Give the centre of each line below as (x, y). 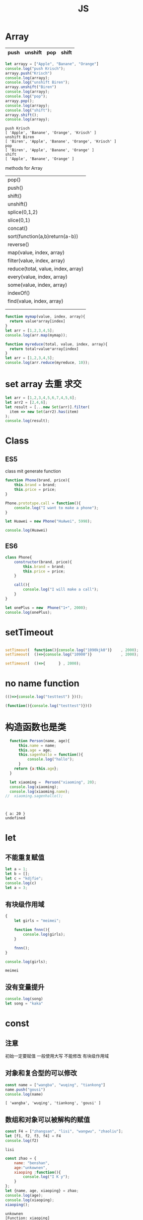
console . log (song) (24, 999)
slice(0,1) (19, 221)
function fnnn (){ (32, 930)
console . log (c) (21, 883)
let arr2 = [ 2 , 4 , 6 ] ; (27, 402)
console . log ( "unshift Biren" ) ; (37, 83)
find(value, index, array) (36, 301)
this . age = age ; (35, 750)
